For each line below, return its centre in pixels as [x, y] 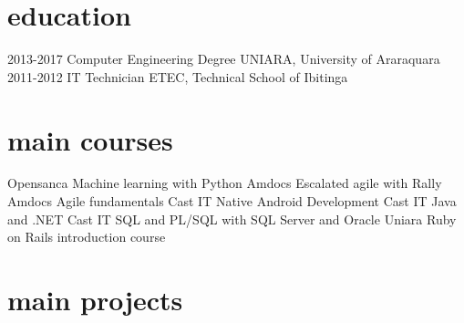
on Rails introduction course [87, 237]
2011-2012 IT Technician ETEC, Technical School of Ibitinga [178, 76]
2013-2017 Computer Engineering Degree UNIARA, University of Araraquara [224, 59]
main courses [90, 139]
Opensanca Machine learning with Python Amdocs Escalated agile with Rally [225, 183]
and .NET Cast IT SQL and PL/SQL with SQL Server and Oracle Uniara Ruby [232, 219]
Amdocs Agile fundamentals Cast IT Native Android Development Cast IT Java [232, 201]
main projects [95, 299]
